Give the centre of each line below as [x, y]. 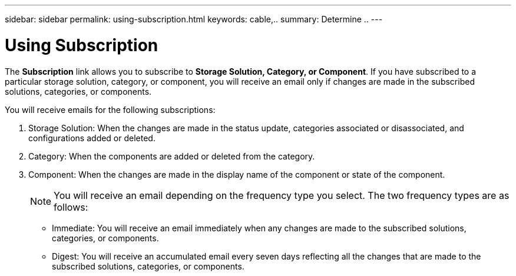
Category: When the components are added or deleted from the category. [172, 156]
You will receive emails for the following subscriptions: [110, 109]
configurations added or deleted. [92, 138]
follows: [71, 207]
